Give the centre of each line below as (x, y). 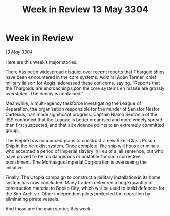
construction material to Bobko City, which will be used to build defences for (85, 188)
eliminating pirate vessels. (32, 199)
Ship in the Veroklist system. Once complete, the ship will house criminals (82, 146)
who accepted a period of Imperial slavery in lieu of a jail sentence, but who (84, 151)
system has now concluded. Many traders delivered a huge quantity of (79, 182)
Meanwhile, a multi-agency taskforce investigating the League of (73, 103)
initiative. (15, 167)
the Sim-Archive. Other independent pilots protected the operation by (78, 193)
